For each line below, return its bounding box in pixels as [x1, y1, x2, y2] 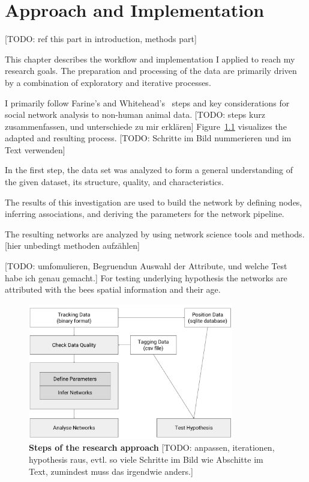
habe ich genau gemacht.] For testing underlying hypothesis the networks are [5, 271, 287, 284]
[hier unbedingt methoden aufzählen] [5, 239, 140, 252]
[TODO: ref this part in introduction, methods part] [5, 32, 197, 45]
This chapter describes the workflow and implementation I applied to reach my [5, 52, 295, 65]
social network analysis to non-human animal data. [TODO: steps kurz [5, 108, 265, 121]
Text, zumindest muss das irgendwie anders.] [29, 465, 193, 477]
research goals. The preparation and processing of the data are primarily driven [5, 64, 297, 77]
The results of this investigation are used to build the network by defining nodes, [5, 195, 302, 208]
